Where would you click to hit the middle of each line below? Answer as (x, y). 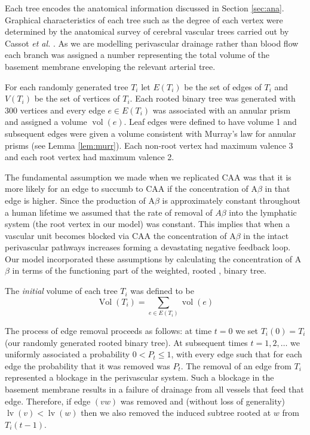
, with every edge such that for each (237, 354)
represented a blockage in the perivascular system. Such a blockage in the (139, 377)
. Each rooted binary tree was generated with (213, 98)
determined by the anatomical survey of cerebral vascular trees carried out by (147, 31)
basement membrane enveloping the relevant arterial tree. (110, 66)
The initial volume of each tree (61, 291)
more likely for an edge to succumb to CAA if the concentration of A (131, 189)
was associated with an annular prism (222, 110)
